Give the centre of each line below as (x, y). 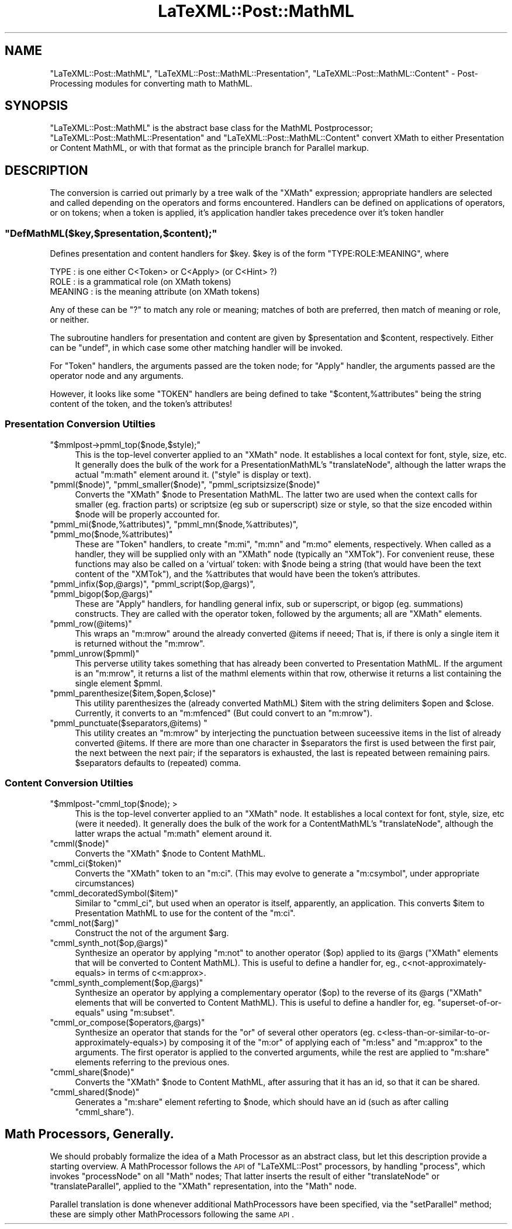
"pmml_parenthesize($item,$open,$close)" (133, 693)
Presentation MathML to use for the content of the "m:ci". (185, 913)
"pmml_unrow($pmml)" (95, 653)
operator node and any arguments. (117, 376)
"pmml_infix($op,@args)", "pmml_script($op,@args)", (153, 584)
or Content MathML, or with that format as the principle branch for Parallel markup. (210, 148)
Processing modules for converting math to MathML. (151, 83)
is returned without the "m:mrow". (140, 643)
